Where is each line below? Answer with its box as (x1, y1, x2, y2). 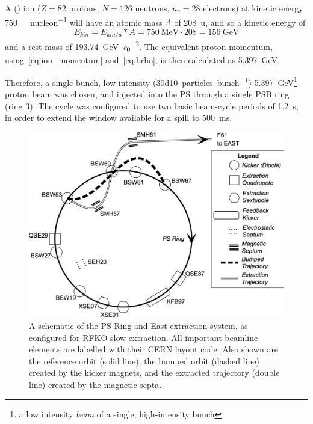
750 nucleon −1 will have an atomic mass (5, 14, 163, 28)
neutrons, (135, 2, 170, 14)
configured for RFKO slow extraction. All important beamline (29, 331, 258, 343)
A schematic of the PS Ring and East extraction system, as (29, 319, 248, 331)
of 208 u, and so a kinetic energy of (174, 16, 306, 28)
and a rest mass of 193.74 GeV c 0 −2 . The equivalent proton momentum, (5, 38, 273, 54)
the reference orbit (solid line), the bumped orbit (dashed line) (29, 354, 260, 367)
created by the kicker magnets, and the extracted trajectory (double (29, 366, 280, 379)
